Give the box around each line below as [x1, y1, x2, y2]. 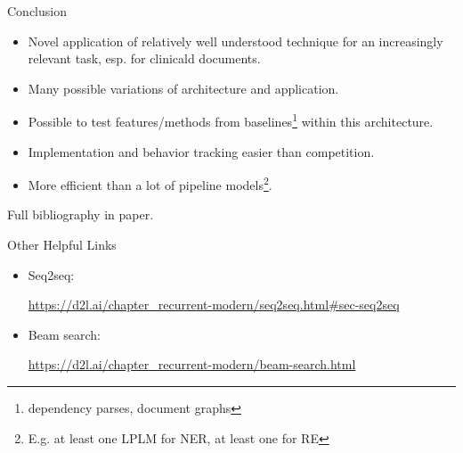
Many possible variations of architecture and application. [28, 78, 339, 97]
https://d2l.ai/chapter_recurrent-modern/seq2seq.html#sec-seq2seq [28, 295, 400, 314]
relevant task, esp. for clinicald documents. [28, 49, 261, 68]
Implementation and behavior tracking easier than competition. [28, 142, 375, 161]
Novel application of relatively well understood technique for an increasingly [28, 31, 443, 50]
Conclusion [7, 2, 67, 20]
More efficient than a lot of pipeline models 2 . [28, 173, 272, 194]
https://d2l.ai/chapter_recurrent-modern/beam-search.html [28, 355, 356, 374]
